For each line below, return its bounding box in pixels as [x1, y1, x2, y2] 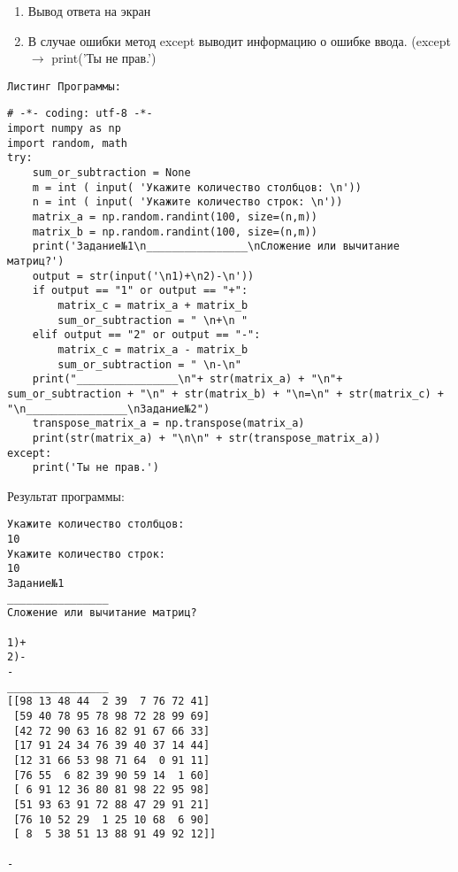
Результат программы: [7, 486, 125, 505]
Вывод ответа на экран [27, 2, 151, 19]
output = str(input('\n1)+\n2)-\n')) [32, 269, 255, 282]
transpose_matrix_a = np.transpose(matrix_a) [32, 417, 305, 430]
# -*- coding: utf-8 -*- [7, 107, 153, 120]
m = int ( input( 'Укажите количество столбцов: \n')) [32, 181, 362, 194]
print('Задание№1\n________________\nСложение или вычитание [32, 240, 400, 253]
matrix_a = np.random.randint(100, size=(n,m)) [32, 211, 317, 224]
